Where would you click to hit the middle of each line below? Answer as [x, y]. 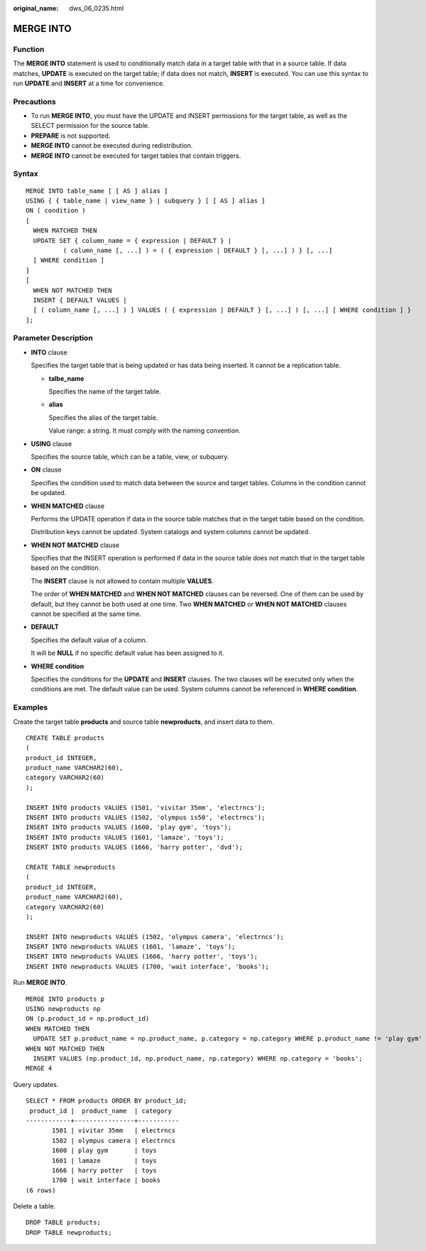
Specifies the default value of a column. [89, 640]
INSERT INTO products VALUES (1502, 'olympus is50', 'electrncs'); [146, 818]
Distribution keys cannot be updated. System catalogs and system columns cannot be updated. [170, 532]
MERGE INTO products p [65, 999]
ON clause [46, 470]
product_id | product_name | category [100, 1111]
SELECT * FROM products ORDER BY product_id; [106, 1101]
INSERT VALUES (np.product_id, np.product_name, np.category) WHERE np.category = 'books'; [198, 1058]
